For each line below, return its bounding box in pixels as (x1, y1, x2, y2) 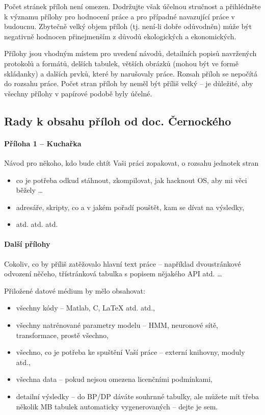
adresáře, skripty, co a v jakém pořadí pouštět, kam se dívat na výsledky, (16, 201, 245, 212)
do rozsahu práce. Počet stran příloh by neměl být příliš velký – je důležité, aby (4, 78, 253, 89)
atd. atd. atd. (16, 219, 58, 229)
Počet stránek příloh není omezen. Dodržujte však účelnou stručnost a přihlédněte (4, 1, 261, 11)
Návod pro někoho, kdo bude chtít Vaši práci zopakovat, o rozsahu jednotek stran (4, 157, 259, 168)
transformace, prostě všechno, (16, 329, 109, 340)
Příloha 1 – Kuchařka (4, 138, 82, 148)
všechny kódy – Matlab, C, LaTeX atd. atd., (16, 302, 155, 313)
